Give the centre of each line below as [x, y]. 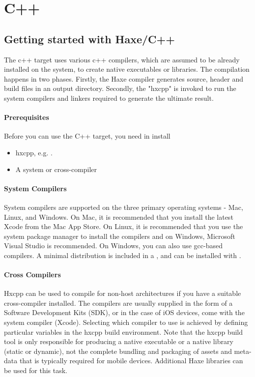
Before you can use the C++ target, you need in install [87, 136]
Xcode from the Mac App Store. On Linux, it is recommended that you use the [124, 226]
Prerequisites [27, 117]
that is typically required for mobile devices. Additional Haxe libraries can [131, 361]
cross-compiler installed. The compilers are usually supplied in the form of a [118, 303]
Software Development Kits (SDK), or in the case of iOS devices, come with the [124, 312]
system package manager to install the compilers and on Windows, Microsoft [120, 236]
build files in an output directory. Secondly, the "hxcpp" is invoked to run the [120, 88]
